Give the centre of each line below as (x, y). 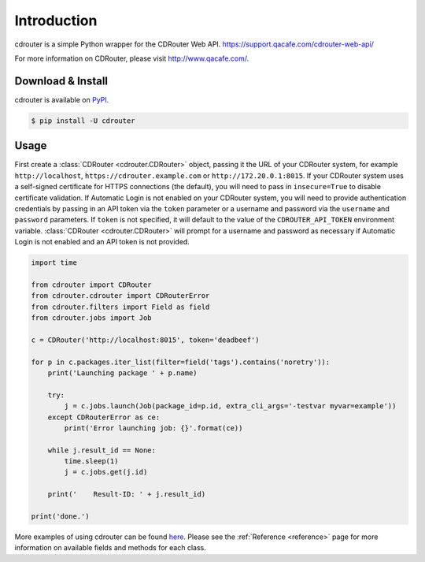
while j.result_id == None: (102, 450)
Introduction (56, 20)
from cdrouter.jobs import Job (92, 318)
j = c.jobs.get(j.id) (106, 472)
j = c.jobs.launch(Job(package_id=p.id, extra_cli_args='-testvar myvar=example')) (230, 406)
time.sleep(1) (91, 462)
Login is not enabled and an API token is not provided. (102, 242)
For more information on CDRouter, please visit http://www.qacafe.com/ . (132, 58)
